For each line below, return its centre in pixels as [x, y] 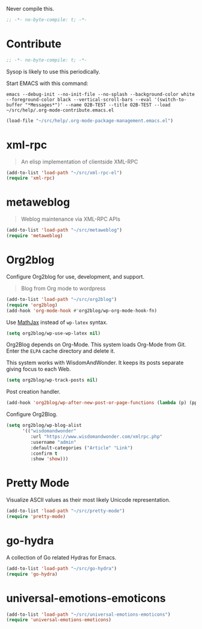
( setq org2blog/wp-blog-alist [44, 425]
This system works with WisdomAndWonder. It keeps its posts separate [95, 363]
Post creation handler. [33, 392]
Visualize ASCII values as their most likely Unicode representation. [88, 500]
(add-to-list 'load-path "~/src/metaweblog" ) [64, 230]
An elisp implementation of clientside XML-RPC [79, 162]
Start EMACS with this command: [47, 83]
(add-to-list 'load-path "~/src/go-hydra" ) [62, 568]
